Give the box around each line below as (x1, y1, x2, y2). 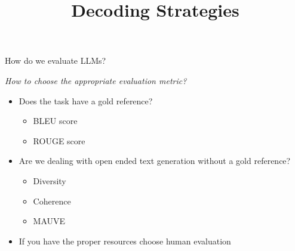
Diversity (33, 174, 66, 187)
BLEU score (33, 114, 78, 127)
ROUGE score (33, 134, 85, 147)
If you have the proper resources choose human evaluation (19, 234, 231, 247)
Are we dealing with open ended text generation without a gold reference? (19, 154, 291, 167)
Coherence (33, 194, 71, 207)
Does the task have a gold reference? (19, 94, 153, 107)
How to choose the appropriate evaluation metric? (5, 74, 187, 86)
